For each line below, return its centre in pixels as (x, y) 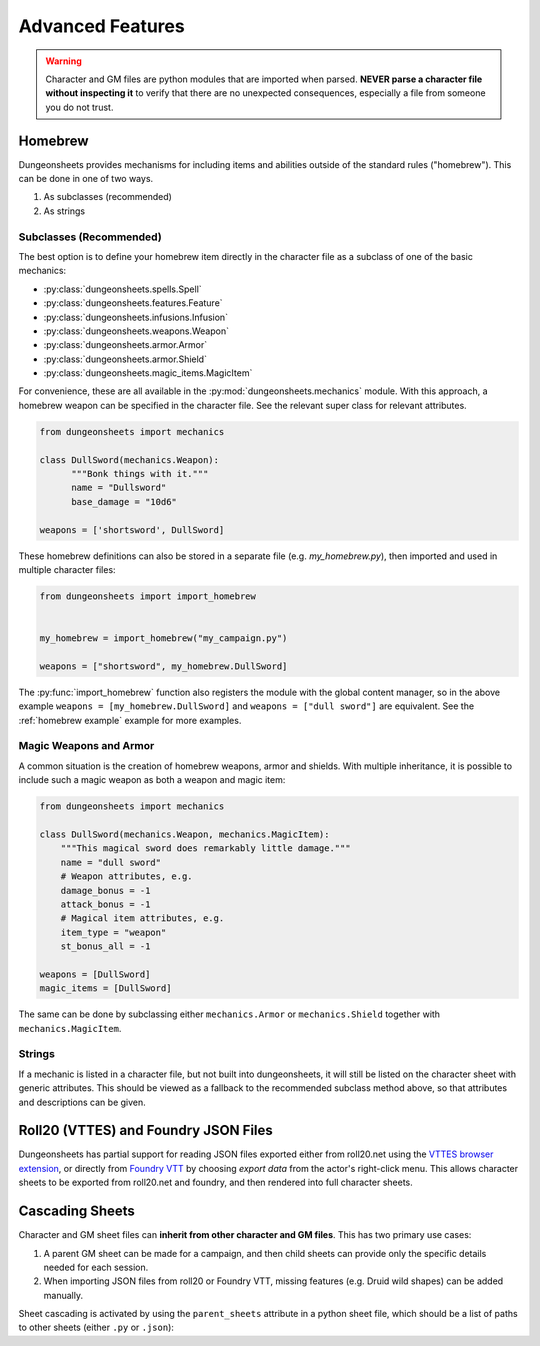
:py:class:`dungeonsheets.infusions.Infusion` (136, 317)
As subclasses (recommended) (107, 197)
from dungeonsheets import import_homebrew (148, 596)
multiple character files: (67, 569)
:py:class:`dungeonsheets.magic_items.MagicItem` (148, 373)
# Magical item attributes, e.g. (142, 918)
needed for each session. (96, 1267)
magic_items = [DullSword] (105, 988)
